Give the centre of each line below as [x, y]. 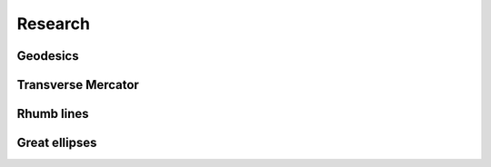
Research [54, 24]
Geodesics [48, 56]
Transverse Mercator [78, 85]
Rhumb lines [53, 114]
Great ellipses [57, 143]
